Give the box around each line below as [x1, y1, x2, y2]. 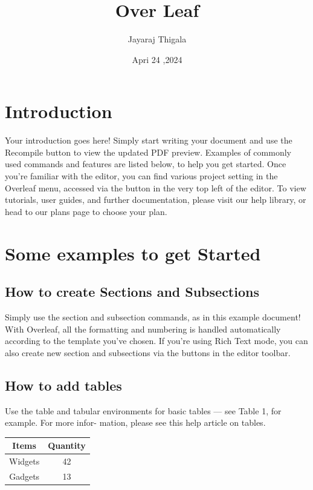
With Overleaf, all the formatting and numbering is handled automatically [5, 322, 281, 335]
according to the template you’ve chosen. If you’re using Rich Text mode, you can [5, 334, 308, 347]
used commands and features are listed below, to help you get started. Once [5, 157, 286, 170]
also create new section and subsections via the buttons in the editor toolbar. [5, 346, 291, 359]
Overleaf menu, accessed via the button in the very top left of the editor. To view [5, 181, 306, 194]
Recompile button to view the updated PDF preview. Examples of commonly [5, 145, 291, 158]
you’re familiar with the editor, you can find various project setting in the [5, 170, 278, 182]
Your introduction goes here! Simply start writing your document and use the [5, 134, 292, 147]
